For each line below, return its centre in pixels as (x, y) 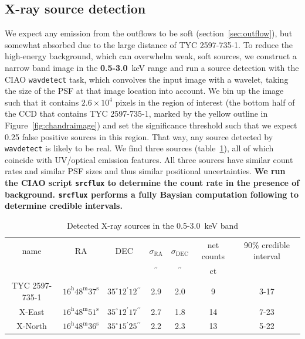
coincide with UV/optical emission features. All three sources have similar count (149, 159)
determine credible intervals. (64, 206)
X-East (32, 311)
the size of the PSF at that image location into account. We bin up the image (144, 91)
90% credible (267, 244)
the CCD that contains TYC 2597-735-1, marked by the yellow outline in (136, 113)
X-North (32, 326)
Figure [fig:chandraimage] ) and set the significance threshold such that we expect (151, 125)
